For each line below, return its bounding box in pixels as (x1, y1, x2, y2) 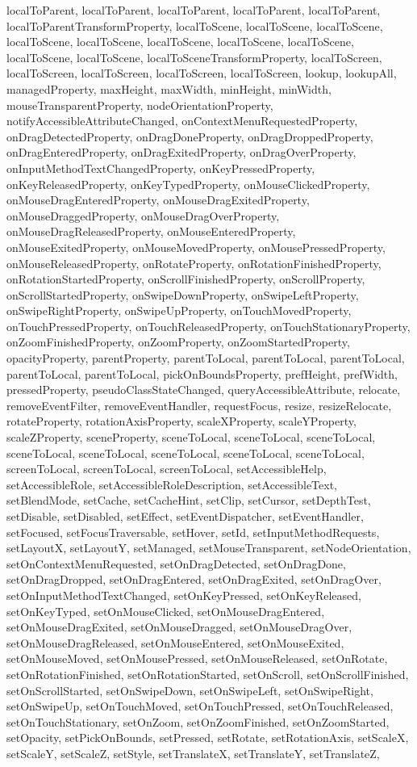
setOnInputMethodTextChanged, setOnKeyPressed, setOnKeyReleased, (6, 586, 361, 603)
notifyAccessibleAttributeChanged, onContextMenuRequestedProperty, (6, 112, 358, 129)
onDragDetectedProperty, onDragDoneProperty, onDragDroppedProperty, (6, 128, 373, 145)
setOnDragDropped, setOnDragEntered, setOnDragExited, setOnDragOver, (6, 571, 382, 588)
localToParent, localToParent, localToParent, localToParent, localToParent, (6, 2, 381, 18)
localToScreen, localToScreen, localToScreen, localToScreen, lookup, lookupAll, (6, 65, 397, 82)
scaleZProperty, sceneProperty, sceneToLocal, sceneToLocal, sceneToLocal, (6, 429, 376, 446)
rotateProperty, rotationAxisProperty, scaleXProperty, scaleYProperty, (6, 413, 357, 430)
